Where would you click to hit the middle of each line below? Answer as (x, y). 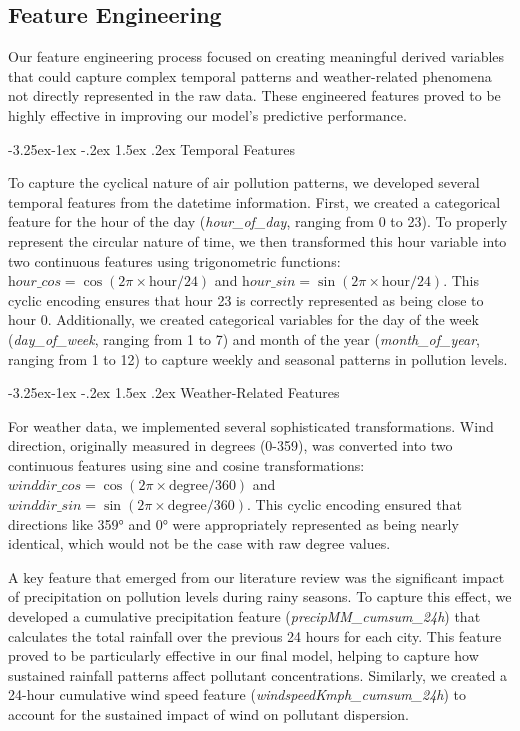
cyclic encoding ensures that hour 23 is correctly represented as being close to (246, 299)
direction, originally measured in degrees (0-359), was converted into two (230, 445)
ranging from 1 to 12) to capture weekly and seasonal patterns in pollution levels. (258, 358)
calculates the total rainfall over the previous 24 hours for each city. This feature (255, 635)
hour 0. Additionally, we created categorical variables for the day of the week (243, 319)
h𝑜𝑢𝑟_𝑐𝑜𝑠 (34, 282)
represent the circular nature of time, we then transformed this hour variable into (257, 240)
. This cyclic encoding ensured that (354, 504)
